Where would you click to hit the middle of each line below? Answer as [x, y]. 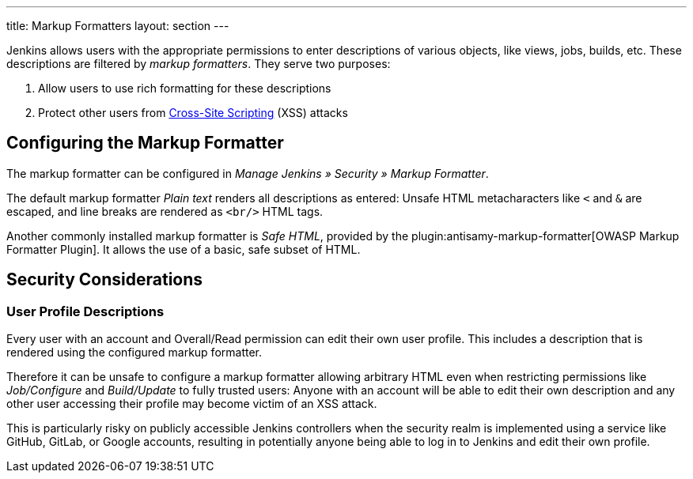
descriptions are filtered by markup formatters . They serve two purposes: [199, 64]
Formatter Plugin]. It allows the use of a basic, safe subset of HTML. [184, 249]
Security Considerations [105, 280]
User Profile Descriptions [85, 311]
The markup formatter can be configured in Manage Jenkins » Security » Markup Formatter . [248, 173]
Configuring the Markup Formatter [145, 143]
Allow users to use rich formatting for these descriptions [185, 88]
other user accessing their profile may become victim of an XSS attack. [192, 404]
